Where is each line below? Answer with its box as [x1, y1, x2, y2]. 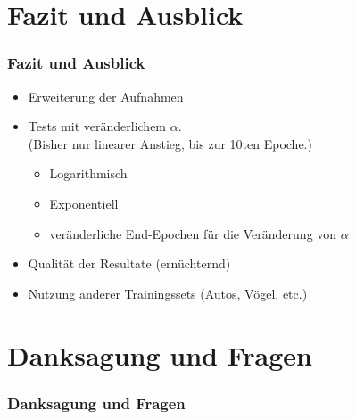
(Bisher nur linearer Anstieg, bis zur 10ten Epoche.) [28, 134, 312, 152]
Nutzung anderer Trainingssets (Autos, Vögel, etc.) [28, 283, 308, 302]
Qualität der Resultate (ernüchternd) [28, 254, 231, 273]
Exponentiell [49, 193, 119, 212]
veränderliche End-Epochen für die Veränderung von [49, 224, 337, 242]
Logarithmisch [49, 164, 128, 183]
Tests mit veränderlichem [28, 117, 167, 136]
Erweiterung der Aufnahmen [28, 86, 184, 105]
